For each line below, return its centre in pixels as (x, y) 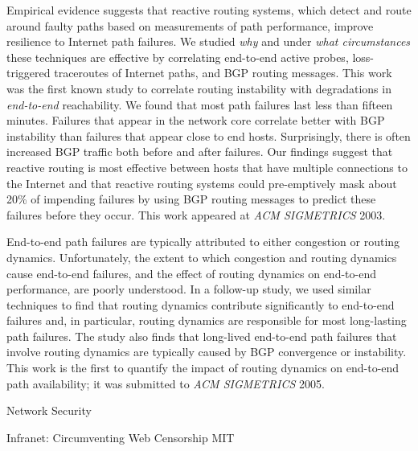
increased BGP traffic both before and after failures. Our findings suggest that (200, 152)
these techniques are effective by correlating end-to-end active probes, (178, 57)
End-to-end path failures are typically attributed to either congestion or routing (203, 242)
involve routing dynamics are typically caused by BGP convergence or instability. (207, 352)
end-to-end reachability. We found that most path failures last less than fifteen (200, 104)
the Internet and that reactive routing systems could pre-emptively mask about (202, 183)
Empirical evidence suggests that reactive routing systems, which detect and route (209, 10)
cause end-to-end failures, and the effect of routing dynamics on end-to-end (191, 273)
